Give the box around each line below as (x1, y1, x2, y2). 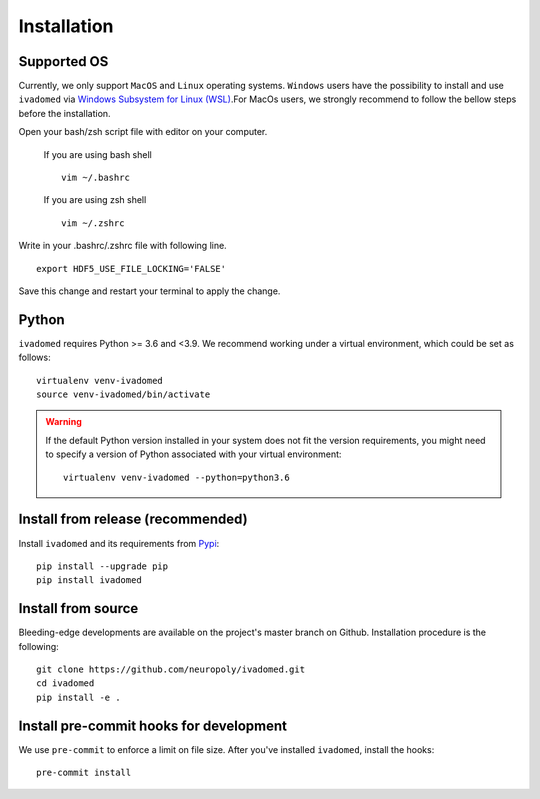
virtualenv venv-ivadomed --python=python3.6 (63, 471, 290, 483)
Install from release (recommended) (18, 511, 249, 528)
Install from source (18, 600, 139, 617)
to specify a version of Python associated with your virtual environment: (45, 448, 342, 460)
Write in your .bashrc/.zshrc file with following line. (18, 240, 227, 252)
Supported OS (18, 53, 109, 70)
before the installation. (18, 107, 111, 119)
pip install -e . (36, 691, 121, 703)
